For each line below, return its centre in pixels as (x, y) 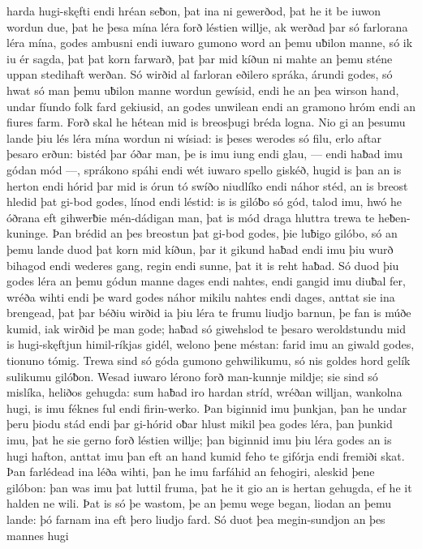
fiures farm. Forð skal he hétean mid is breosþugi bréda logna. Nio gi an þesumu (206, 122)
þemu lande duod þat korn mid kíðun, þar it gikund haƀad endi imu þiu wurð (200, 249)
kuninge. (28, 233)
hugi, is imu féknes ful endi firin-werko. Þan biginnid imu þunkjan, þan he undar (207, 407)
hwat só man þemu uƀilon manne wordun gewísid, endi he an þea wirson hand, (203, 90)
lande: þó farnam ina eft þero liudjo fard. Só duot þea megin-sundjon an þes (196, 519)
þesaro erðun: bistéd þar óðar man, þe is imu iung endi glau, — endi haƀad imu (205, 154)
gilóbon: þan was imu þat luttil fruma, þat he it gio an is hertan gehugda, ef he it (209, 487)
